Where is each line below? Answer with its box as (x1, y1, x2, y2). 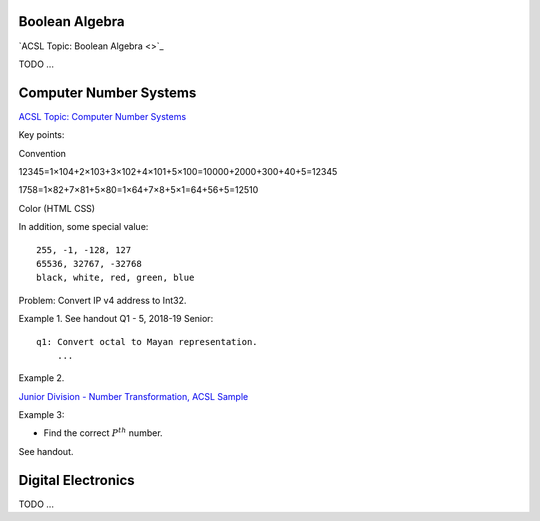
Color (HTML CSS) (18, 202, 95, 214)
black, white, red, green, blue (36, 272, 195, 284)
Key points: (18, 129, 65, 141)
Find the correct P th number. (43, 426, 164, 439)
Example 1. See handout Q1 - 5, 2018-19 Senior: (18, 313, 214, 325)
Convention (18, 147, 67, 159)
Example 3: (18, 409, 65, 421)
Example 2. (18, 372, 65, 384)
